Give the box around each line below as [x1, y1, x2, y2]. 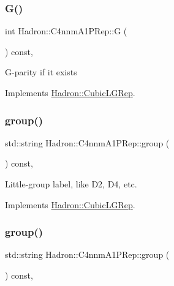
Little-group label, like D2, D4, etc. [5, 178, 137, 190]
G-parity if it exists [5, 66, 77, 78]
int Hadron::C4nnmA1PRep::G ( [5, 24, 127, 37]
